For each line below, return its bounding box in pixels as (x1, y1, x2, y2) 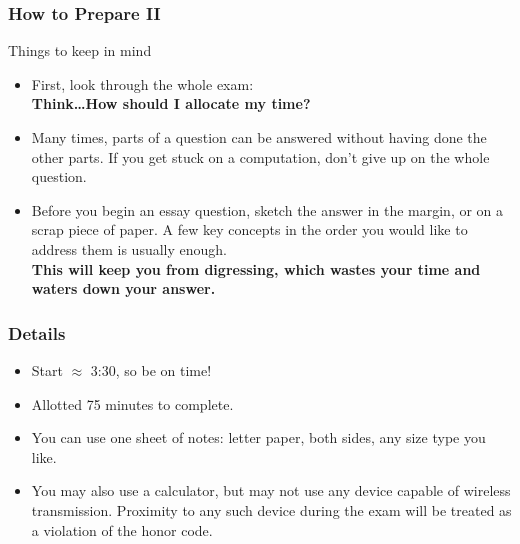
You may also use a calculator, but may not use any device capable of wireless (31, 480, 511, 501)
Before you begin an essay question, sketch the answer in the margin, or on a (31, 199, 504, 220)
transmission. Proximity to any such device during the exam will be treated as (31, 499, 512, 520)
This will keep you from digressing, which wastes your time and (31, 258, 481, 279)
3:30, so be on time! (90, 359, 212, 380)
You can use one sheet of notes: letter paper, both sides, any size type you (31, 427, 486, 448)
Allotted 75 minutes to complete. (31, 393, 234, 414)
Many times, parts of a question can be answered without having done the (31, 127, 487, 147)
